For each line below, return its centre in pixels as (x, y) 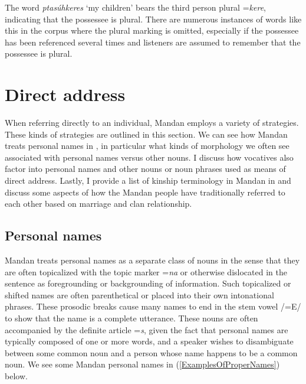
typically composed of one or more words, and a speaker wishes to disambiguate (149, 341)
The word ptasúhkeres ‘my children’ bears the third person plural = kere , (135, 7)
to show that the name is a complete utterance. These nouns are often (131, 318)
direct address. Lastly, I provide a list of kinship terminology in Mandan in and (148, 180)
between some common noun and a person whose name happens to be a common (151, 352)
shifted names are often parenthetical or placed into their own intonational (139, 294)
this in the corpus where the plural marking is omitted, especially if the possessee (152, 30)
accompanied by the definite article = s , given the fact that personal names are (147, 329)
